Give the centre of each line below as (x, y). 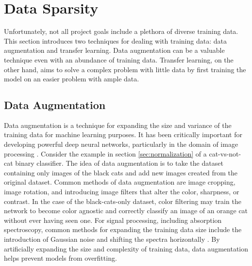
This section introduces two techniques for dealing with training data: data (115, 40)
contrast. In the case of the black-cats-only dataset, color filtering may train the (123, 201)
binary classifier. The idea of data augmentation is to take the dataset (119, 163)
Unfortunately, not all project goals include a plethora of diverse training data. (121, 31)
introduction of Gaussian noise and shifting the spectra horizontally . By (112, 239)
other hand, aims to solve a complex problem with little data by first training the (125, 69)
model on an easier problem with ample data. (72, 79)
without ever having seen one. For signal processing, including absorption (113, 220)
